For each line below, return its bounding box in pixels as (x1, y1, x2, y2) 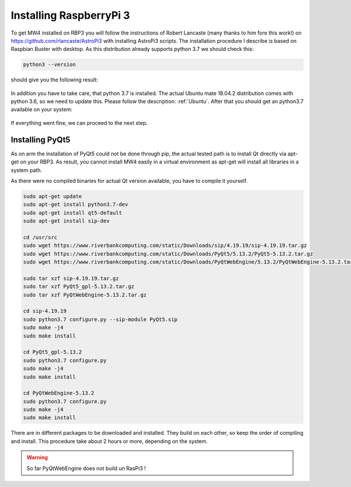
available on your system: (11, 106, 73, 113)
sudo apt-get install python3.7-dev (23, 201, 129, 208)
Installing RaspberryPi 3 (11, 9, 130, 22)
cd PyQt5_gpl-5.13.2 (23, 349, 82, 356)
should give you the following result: (11, 76, 98, 83)
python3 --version (23, 62, 76, 68)
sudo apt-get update (23, 193, 82, 199)
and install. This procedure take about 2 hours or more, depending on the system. (11, 437, 208, 445)
